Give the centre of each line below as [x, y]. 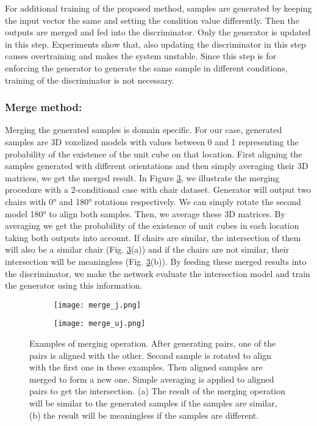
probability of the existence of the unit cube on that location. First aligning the [154, 153]
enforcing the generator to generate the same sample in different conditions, [146, 67]
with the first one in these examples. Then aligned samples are [146, 367]
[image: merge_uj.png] [100, 324]
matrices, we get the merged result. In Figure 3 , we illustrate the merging [142, 177]
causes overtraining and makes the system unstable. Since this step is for [141, 56]
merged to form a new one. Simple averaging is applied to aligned [152, 379]
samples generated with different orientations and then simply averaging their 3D [157, 166]
